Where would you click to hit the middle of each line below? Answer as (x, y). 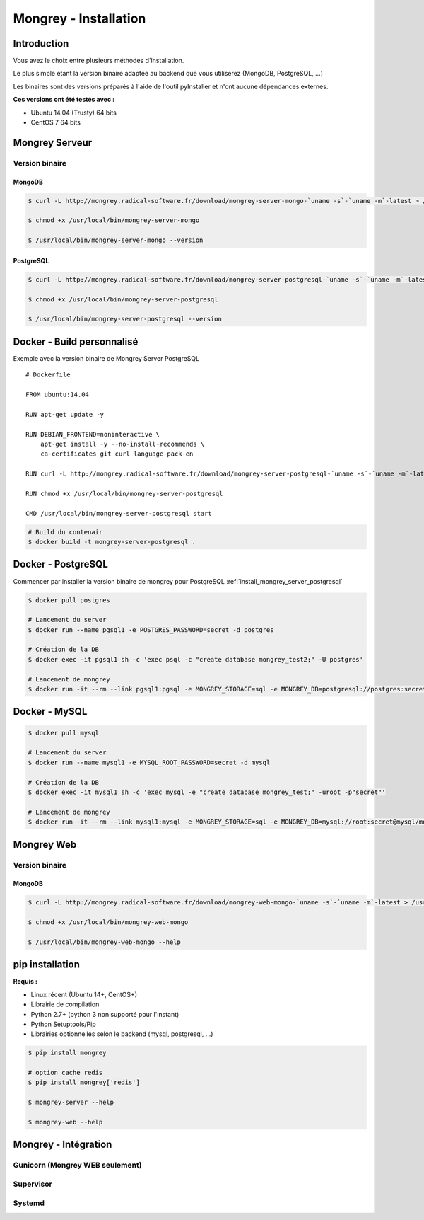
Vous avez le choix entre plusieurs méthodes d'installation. (99, 61)
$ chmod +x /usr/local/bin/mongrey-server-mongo (114, 220)
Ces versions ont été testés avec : (64, 100)
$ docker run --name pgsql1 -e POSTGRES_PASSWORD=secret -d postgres (151, 629)
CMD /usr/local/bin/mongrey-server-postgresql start (119, 513)
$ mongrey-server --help (71, 1103)
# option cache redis (65, 1073)
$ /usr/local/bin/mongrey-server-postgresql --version (125, 319)
